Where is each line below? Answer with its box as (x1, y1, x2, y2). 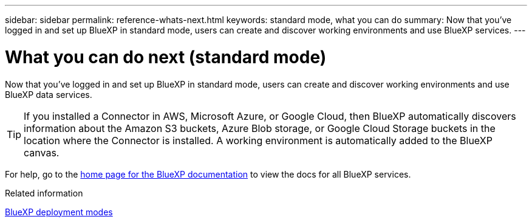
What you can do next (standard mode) (5, 46, 327, 68)
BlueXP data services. (5, 89, 92, 100)
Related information (5, 187, 83, 198)
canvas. (24, 146, 60, 159)
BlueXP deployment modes (5, 206, 113, 217)
